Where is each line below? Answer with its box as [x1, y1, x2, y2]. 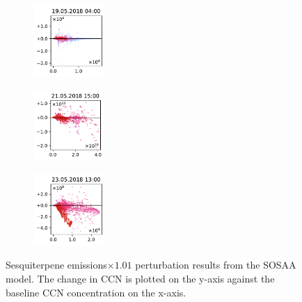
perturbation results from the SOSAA [135, 257, 296, 272]
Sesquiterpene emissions [6, 257, 107, 272]
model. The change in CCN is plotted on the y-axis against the [6, 271, 275, 286]
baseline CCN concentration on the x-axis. [6, 285, 186, 299]
